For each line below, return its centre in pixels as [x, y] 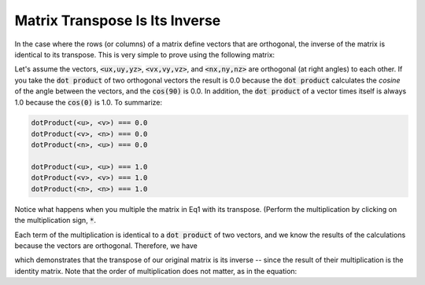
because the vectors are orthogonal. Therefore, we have [106, 245]
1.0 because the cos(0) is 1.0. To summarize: [89, 102]
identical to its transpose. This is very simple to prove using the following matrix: [145, 54]
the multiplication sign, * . [55, 221]
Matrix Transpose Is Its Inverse [118, 20]
